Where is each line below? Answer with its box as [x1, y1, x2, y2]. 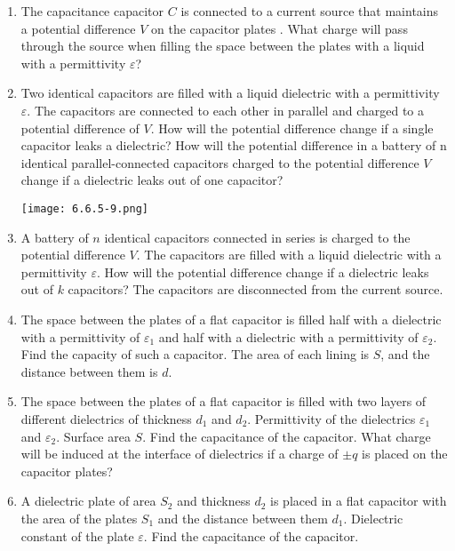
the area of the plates [20, 508, 138, 527]
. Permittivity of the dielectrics [247, 409, 416, 427]
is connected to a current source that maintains [180, 2, 439, 20]
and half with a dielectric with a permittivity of [158, 327, 419, 346]
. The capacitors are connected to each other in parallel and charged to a [27, 100, 425, 119]
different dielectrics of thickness [20, 409, 192, 427]
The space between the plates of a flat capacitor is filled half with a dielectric [20, 309, 442, 328]
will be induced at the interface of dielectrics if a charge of [20, 444, 339, 463]
